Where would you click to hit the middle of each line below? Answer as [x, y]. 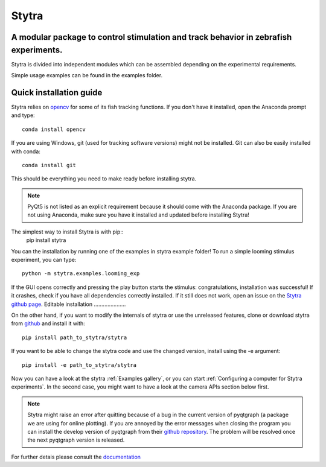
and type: [23, 115]
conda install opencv [54, 129]
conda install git [49, 165]
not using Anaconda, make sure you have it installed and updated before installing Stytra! [139, 215]
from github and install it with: [48, 323]
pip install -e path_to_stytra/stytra [79, 365]
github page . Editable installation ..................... [69, 304]
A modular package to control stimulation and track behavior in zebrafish [152, 37]
